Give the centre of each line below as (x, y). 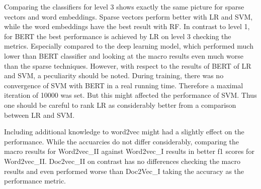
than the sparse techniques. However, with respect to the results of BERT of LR (128, 65)
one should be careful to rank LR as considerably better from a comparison (120, 105)
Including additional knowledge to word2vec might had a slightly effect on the (124, 132)
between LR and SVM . (39, 115)
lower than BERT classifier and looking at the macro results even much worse (124, 55)
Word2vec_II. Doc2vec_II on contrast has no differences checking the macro (122, 161)
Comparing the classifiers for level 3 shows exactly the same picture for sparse (124, 7)
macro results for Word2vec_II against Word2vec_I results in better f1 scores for (129, 151)
